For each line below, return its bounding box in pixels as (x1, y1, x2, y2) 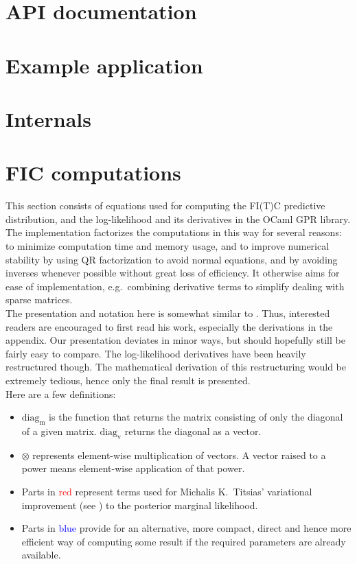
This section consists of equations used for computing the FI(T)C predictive (5, 198, 325, 213)
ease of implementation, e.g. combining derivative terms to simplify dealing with (5, 279, 345, 293)
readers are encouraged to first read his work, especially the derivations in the (5, 319, 333, 333)
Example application (5, 51, 203, 79)
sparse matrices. (5, 292, 73, 307)
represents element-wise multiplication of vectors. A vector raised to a (32, 447, 326, 462)
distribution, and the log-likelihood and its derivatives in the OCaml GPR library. (5, 211, 351, 226)
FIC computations (5, 158, 181, 187)
